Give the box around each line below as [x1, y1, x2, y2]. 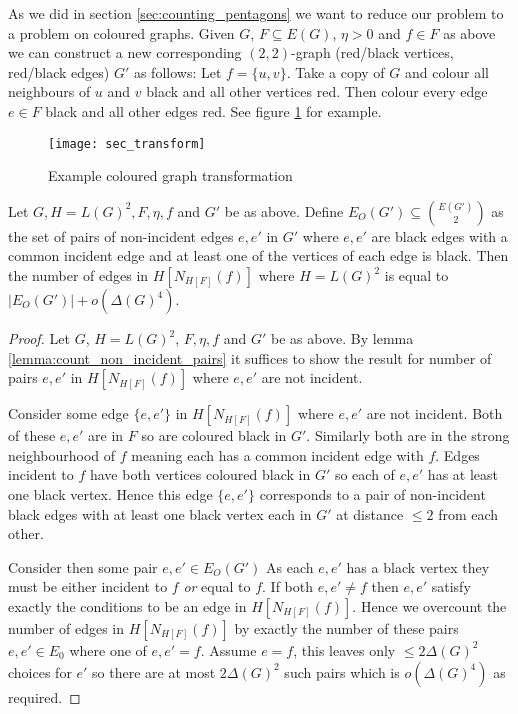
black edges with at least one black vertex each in [8, 503, 312, 524]
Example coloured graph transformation [48, 165, 293, 186]
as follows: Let [133, 61, 222, 82]
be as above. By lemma [271, 328, 414, 348]
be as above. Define [224, 200, 344, 221]
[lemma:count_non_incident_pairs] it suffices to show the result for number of [8, 347, 492, 368]
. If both [262, 576, 313, 597]
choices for [8, 661, 72, 682]
